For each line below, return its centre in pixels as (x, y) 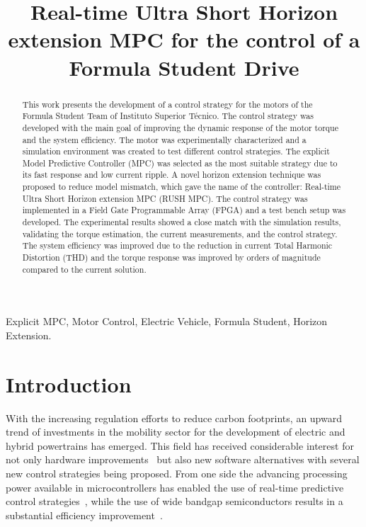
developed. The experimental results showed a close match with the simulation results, (182, 222)
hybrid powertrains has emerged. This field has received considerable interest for (180, 445)
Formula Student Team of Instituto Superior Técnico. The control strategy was (168, 116)
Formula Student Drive (184, 67)
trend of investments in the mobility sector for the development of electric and (176, 432)
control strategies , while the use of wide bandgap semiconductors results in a (175, 501)
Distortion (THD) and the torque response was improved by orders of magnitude (171, 257)
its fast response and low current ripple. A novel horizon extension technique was (172, 175)
